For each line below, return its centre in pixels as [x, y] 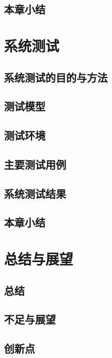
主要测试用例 [35, 164]
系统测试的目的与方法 [56, 77]
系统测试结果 [35, 193]
